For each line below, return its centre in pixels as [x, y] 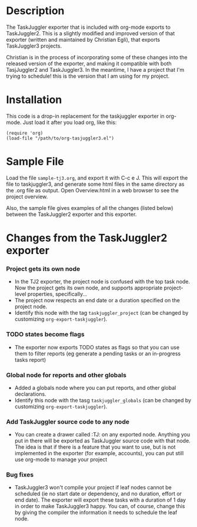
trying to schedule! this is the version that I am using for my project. [88, 76]
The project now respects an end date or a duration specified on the [97, 301]
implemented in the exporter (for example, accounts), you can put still [99, 453]
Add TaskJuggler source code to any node [68, 422]
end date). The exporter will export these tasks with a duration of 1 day [100, 500]
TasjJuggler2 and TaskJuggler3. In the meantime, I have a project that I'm [95, 69]
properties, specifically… [57, 294]
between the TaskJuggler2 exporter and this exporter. [71, 214]
